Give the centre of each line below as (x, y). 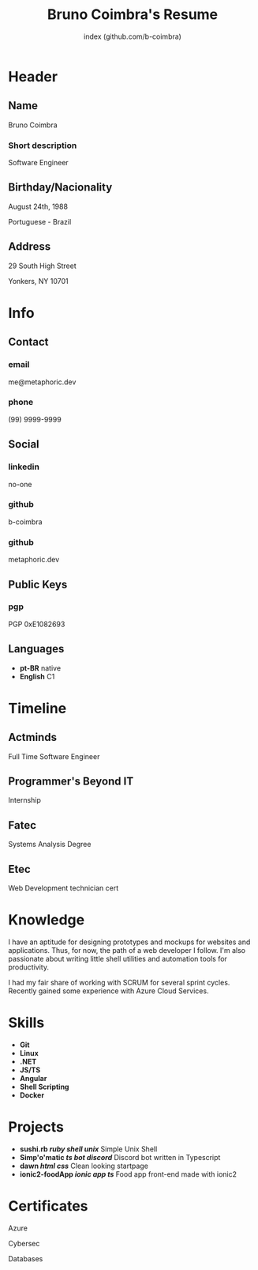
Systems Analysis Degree (50, 845)
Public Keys (38, 584)
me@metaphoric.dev (42, 382)
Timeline (37, 708)
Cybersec (24, 1243)
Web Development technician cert (64, 888)
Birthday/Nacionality (60, 187)
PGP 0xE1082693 (37, 624)
